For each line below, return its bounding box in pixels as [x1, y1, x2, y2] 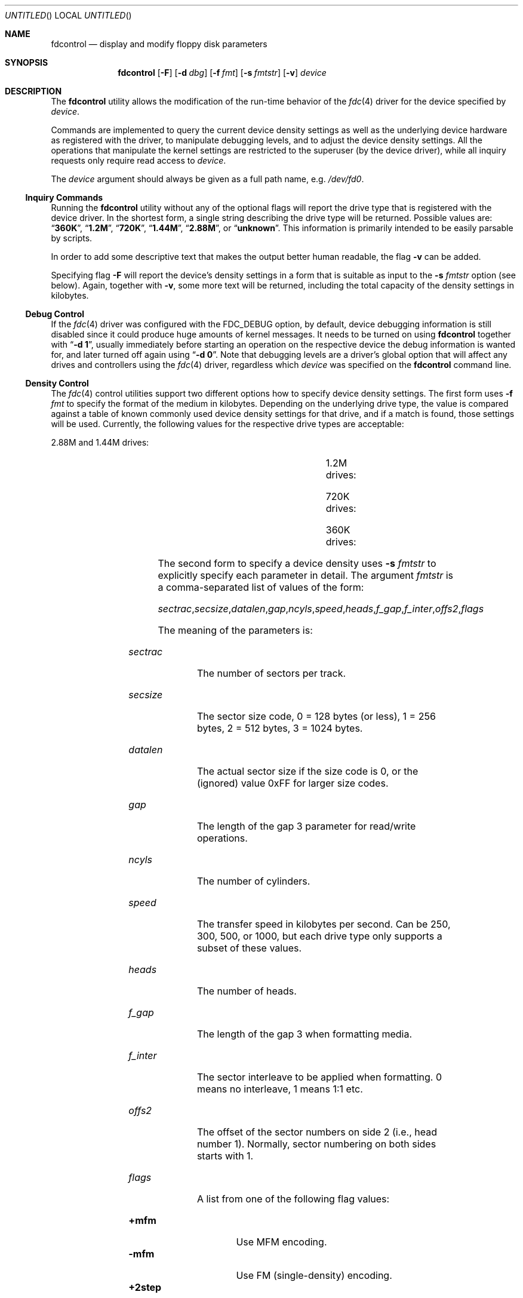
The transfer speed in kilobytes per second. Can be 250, [196, 918, 451, 930]
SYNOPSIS [5, 57, 48, 67]
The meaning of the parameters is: [158, 624, 313, 636]
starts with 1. [196, 1150, 254, 1162]
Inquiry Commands [25, 192, 103, 202]
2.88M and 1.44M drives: [51, 437, 149, 447]
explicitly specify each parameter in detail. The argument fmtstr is [158, 569, 454, 581]
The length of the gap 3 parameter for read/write [196, 820, 416, 832]
